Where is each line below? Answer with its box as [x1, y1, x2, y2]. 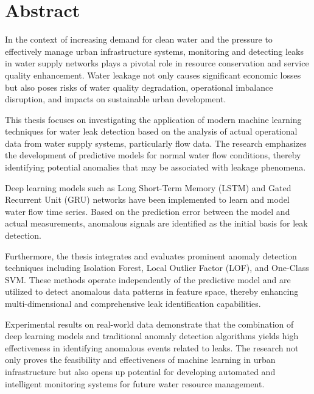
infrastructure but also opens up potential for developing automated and [5, 365, 276, 378]
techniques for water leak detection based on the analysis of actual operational [5, 125, 298, 138]
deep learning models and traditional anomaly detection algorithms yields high [5, 329, 299, 342]
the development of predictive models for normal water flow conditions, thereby [5, 149, 301, 161]
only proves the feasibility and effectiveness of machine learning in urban [5, 353, 276, 366]
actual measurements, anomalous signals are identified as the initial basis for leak [5, 217, 308, 230]
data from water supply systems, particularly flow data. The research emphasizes [5, 136, 307, 149]
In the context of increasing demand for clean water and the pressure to [5, 33, 273, 46]
